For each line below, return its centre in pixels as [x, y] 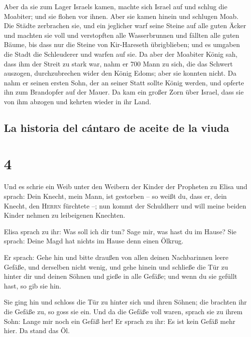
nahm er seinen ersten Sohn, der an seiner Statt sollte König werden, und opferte [124, 82]
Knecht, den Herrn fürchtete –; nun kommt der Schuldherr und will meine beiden [125, 205]
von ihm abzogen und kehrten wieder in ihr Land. [78, 101]
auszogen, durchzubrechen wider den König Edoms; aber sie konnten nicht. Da [120, 73]
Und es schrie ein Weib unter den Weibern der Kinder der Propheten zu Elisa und [126, 186]
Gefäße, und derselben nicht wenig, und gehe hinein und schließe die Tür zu [116, 266]
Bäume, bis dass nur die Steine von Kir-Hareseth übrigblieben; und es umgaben [122, 44]
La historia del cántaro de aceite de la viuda [117, 127]
